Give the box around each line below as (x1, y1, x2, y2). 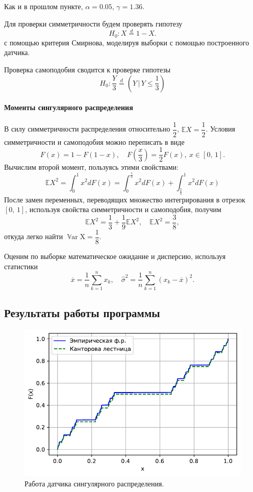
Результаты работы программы (4, 304, 160, 320)
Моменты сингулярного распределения (4, 102, 133, 113)
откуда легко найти (4, 231, 63, 242)
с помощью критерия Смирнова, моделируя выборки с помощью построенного (4, 37, 249, 47)
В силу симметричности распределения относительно (4, 123, 170, 134)
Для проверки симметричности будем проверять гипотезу (4, 18, 183, 29)
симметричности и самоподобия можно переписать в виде (4, 136, 185, 147)
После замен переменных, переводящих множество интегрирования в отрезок (4, 194, 245, 204)
